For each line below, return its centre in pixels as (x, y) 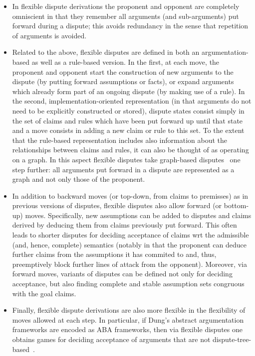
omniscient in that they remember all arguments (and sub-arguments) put (126, 16)
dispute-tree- (232, 339)
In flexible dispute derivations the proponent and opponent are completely (126, 6)
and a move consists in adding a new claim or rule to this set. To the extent (128, 130)
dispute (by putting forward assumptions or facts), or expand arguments (123, 81)
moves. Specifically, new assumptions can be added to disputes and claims (138, 215)
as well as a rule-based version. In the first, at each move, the (126, 61)
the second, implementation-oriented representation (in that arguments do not (132, 101)
